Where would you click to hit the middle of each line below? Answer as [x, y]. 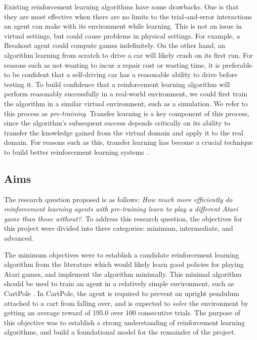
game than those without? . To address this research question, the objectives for [123, 218]
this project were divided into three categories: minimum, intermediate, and [119, 228]
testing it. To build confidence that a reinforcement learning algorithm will [117, 84]
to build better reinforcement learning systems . [76, 151]
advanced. [19, 238]
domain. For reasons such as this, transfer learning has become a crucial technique [128, 142]
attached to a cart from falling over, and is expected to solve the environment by [126, 303]
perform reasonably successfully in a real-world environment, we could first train [126, 94]
